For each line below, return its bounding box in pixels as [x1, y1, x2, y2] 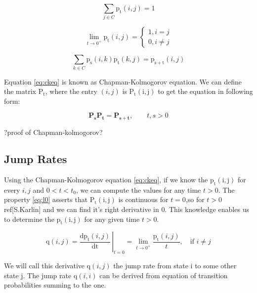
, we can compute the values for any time [76, 184, 201, 195]
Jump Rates [4, 151, 67, 167]
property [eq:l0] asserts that [4, 194, 88, 205]
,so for [185, 194, 205, 205]
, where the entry [45, 86, 97, 96]
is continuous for [118, 194, 169, 205]
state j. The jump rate [4, 270, 72, 280]
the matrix [4, 86, 36, 96]
